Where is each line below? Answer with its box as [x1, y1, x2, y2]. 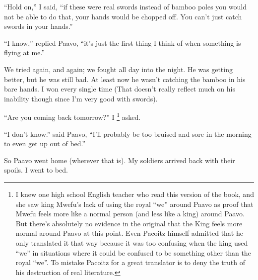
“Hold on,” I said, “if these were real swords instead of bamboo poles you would [4, 1, 247, 11]
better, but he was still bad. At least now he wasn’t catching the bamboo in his [4, 74, 246, 84]
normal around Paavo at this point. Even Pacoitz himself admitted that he [15, 228, 243, 238]
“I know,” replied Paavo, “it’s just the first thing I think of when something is [4, 37, 241, 48]
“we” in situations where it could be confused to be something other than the [15, 247, 251, 258]
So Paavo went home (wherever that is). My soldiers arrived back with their [4, 155, 235, 165]
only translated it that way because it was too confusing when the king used [15, 237, 248, 248]
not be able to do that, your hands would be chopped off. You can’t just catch [4, 11, 242, 21]
